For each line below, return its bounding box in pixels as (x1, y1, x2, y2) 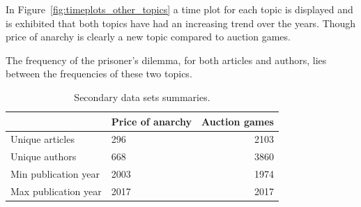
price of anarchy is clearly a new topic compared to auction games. (6, 29, 291, 44)
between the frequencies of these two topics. (6, 66, 192, 81)
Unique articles (10, 132, 75, 146)
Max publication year (10, 183, 102, 198)
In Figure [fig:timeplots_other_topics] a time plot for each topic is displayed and (6, 2, 353, 16)
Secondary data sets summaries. (74, 89, 210, 104)
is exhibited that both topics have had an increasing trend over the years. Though (6, 15, 356, 30)
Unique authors (10, 149, 77, 164)
